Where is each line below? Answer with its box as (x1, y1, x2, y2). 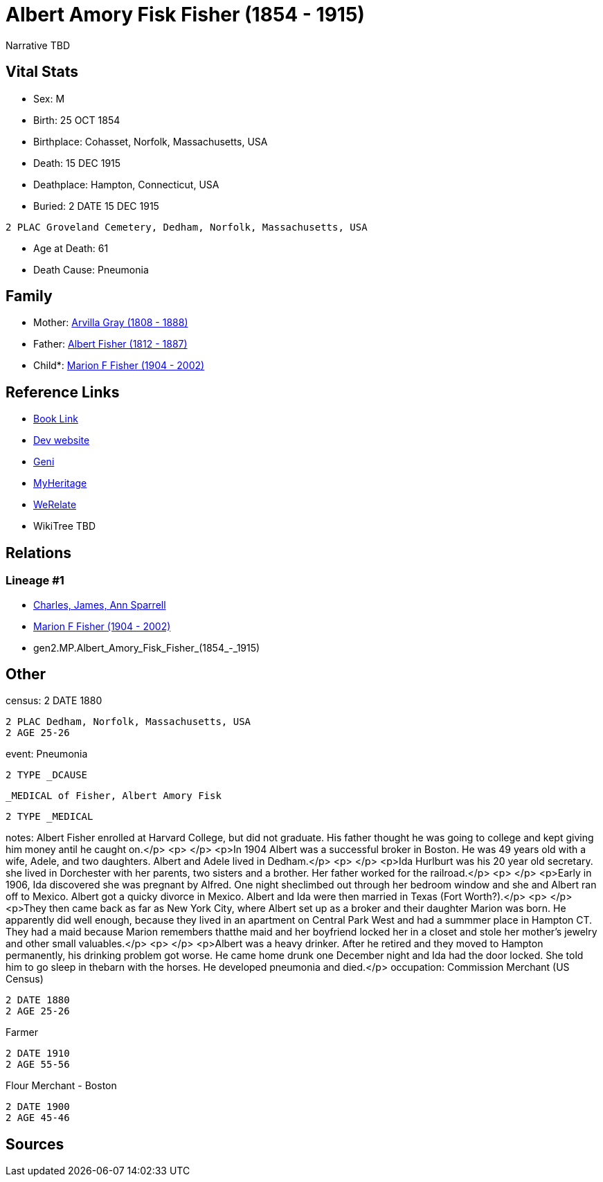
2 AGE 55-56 (6, 1059, 70, 1071)
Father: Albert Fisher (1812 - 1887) (33, 338, 188, 350)
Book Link (33, 413, 78, 425)
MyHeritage (33, 477, 87, 490)
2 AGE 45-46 (6, 1112, 70, 1124)
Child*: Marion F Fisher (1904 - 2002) (33, 359, 205, 372)
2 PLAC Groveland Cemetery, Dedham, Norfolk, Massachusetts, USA (6, 221, 368, 233)
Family (6, 287, 53, 305)
